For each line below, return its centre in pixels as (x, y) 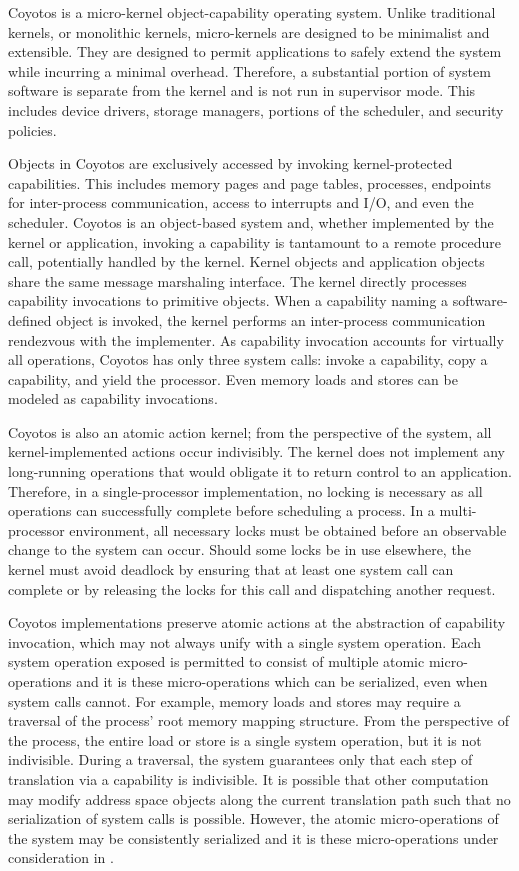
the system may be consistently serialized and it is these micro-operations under (253, 837)
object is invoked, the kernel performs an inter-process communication (271, 319)
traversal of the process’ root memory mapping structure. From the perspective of (259, 720)
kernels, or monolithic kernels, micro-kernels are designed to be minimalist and (249, 31)
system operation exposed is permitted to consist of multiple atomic (216, 661)
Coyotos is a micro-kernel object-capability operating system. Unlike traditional (252, 12)
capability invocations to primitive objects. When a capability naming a (228, 300)
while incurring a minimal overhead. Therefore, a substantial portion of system (249, 70)
